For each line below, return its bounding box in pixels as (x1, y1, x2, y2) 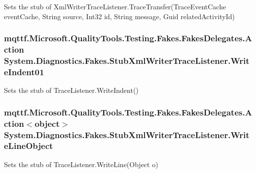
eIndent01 (4, 65, 44, 78)
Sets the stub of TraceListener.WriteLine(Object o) (4, 159, 158, 169)
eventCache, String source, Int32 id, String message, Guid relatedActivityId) (4, 11, 235, 21)
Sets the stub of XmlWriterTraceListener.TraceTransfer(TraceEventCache (4, 1, 226, 11)
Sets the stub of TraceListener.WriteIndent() (4, 85, 139, 95)
